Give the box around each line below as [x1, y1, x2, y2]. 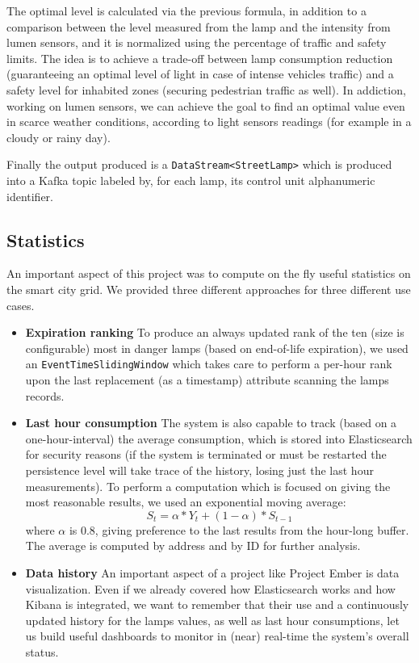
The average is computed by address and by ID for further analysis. [25, 537, 361, 554]
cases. [6, 296, 35, 313]
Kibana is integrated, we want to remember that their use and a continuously [25, 596, 409, 613]
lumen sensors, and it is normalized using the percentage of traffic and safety [6, 34, 387, 51]
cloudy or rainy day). [6, 128, 111, 145]
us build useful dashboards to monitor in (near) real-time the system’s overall [25, 627, 409, 644]
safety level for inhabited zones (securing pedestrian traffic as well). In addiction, [6, 81, 406, 98]
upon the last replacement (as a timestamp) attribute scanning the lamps [25, 371, 389, 388]
